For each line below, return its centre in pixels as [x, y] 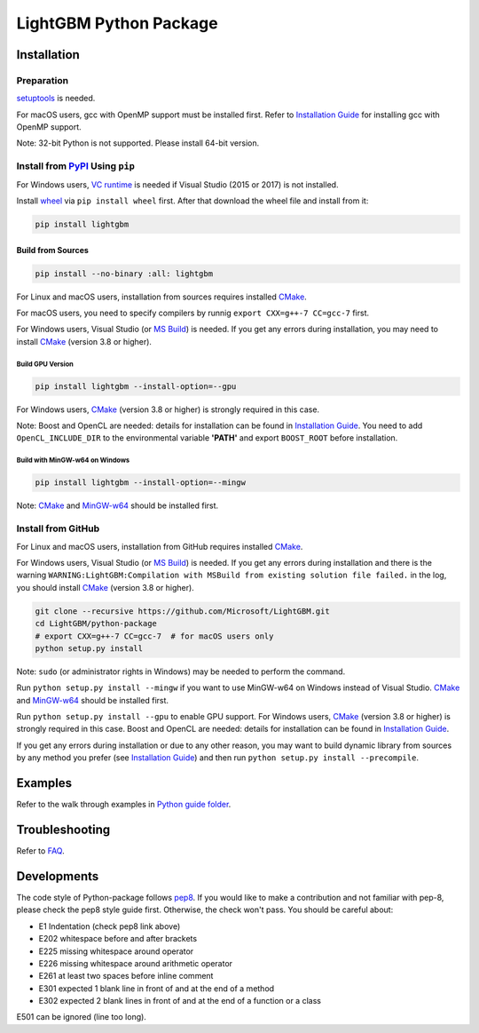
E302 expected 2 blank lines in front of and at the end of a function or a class [180, 1001]
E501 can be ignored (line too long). [81, 1017]
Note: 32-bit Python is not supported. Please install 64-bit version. [138, 143]
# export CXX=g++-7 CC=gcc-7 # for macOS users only [154, 636]
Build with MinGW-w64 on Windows [73, 461]
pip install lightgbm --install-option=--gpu [136, 386]
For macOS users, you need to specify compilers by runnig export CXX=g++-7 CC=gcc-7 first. [193, 313]
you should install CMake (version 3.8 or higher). [105, 587]
